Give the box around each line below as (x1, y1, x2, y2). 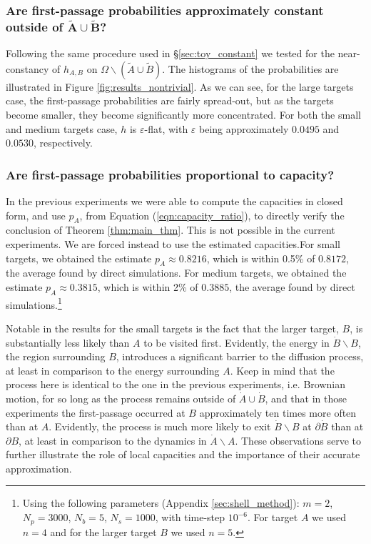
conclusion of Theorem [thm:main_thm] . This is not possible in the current (6, 222, 335, 237)
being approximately (199, 121, 289, 136)
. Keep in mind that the (230, 362, 335, 377)
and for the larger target (50, 524, 157, 539)
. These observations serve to (235, 432, 361, 447)
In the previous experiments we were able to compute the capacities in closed (6, 193, 343, 208)
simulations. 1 (6, 295, 62, 312)
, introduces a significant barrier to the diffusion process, (116, 349, 364, 364)
